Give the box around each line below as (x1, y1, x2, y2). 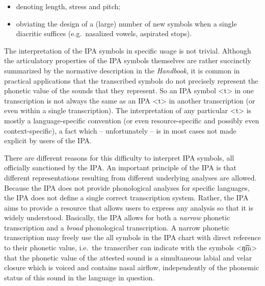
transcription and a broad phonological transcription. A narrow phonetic (4, 222, 229, 232)
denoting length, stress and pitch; (16, 1, 121, 11)
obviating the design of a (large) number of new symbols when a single (16, 18, 237, 29)
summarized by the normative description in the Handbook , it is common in (4, 65, 240, 75)
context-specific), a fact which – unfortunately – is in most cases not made (4, 125, 236, 136)
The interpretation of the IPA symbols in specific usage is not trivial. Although (4, 45, 251, 56)
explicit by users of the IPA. (4, 135, 92, 146)
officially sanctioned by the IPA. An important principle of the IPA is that (4, 162, 237, 173)
